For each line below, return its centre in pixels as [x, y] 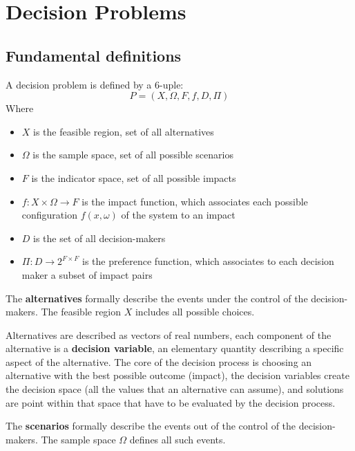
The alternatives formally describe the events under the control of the [157, 298]
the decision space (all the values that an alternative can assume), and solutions [175, 389]
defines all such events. [177, 439]
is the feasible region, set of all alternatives [124, 131]
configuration [49, 215]
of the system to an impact [178, 215]
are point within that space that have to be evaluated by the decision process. [171, 402]
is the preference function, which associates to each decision [208, 261]
